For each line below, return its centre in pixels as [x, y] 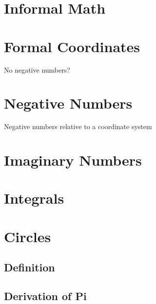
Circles [28, 236]
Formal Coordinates [72, 46]
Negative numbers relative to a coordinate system [78, 126]
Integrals [34, 198]
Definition [29, 267]
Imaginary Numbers [73, 160]
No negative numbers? [37, 69]
